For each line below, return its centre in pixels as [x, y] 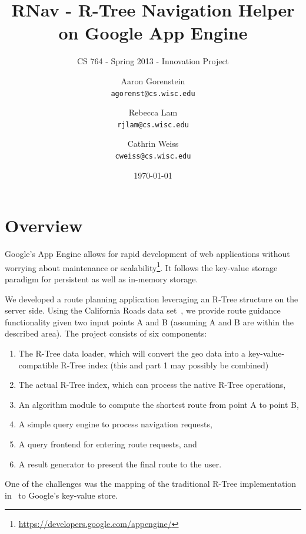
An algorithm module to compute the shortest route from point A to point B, [159, 404]
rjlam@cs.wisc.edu [153, 125]
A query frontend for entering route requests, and [108, 444]
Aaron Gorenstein [153, 80]
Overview [44, 225]
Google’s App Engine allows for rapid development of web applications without [147, 254]
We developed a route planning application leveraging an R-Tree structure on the [152, 299]
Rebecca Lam [153, 112]
